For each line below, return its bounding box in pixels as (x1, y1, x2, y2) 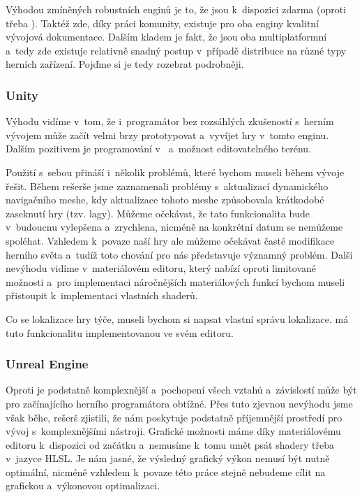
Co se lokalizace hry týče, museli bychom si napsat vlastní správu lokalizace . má (6, 311, 349, 326)
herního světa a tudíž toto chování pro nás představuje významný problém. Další (6, 247, 353, 261)
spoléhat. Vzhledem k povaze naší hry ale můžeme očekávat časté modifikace (6, 233, 335, 247)
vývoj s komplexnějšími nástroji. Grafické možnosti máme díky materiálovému (6, 424, 341, 438)
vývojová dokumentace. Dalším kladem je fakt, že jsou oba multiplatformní (6, 29, 327, 44)
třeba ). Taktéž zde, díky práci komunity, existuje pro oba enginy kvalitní (6, 15, 319, 30)
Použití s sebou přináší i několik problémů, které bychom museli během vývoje (6, 164, 345, 179)
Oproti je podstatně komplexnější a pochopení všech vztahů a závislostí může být (6, 382, 357, 397)
